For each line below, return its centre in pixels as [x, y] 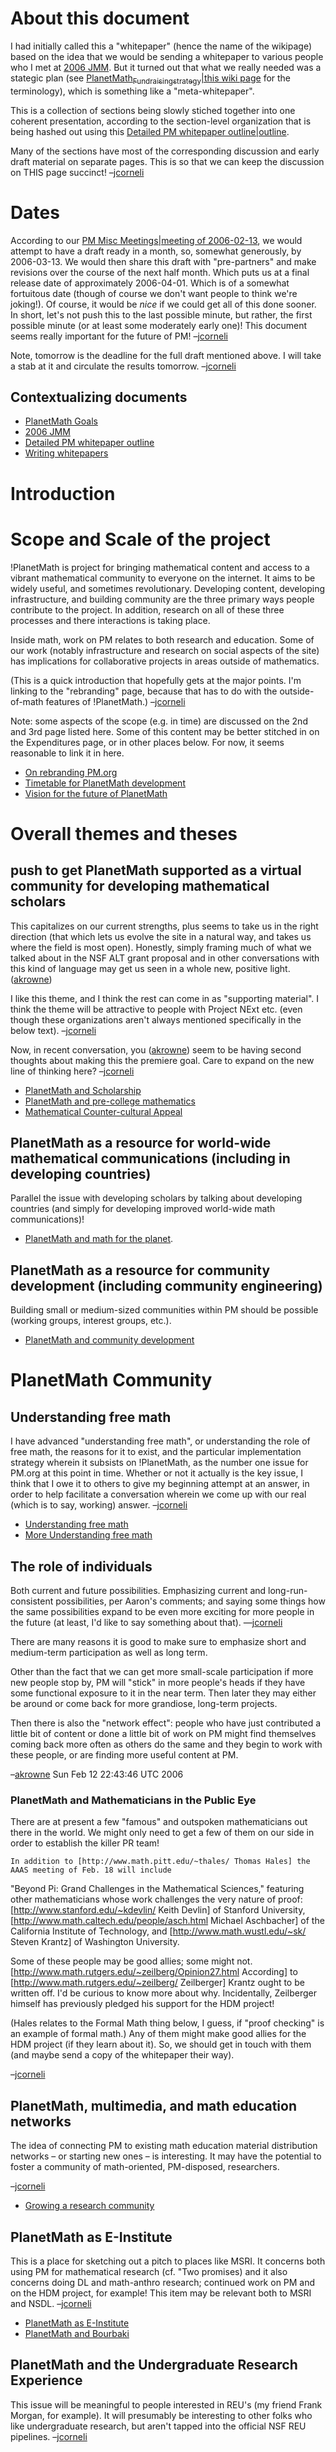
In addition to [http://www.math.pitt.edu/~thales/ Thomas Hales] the [160, 1862]
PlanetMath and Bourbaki [77, 2333]
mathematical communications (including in [150, 1158]
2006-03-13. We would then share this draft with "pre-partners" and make [163, 261]
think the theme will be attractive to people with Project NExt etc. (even [156, 1009]
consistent [32, 1601]
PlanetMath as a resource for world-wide [141, 1143]
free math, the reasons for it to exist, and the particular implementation [156, 1452]
